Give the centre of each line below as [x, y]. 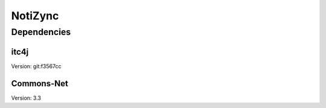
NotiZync [35, 16]
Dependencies [41, 32]
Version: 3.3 [26, 98]
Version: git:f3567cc [36, 66]
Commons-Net [40, 84]
